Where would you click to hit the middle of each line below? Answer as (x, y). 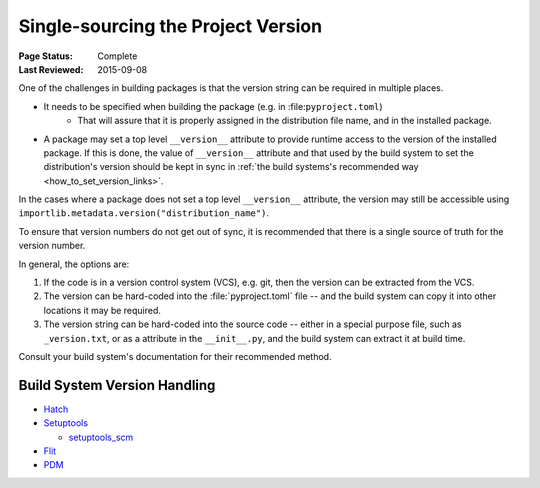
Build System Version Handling (117, 385)
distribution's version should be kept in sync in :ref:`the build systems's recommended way (231, 167)
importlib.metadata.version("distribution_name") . (144, 213)
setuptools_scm (101, 437)
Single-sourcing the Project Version (170, 26)
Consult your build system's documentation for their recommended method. (175, 356)
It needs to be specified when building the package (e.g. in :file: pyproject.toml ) (213, 106)
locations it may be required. (102, 310)
